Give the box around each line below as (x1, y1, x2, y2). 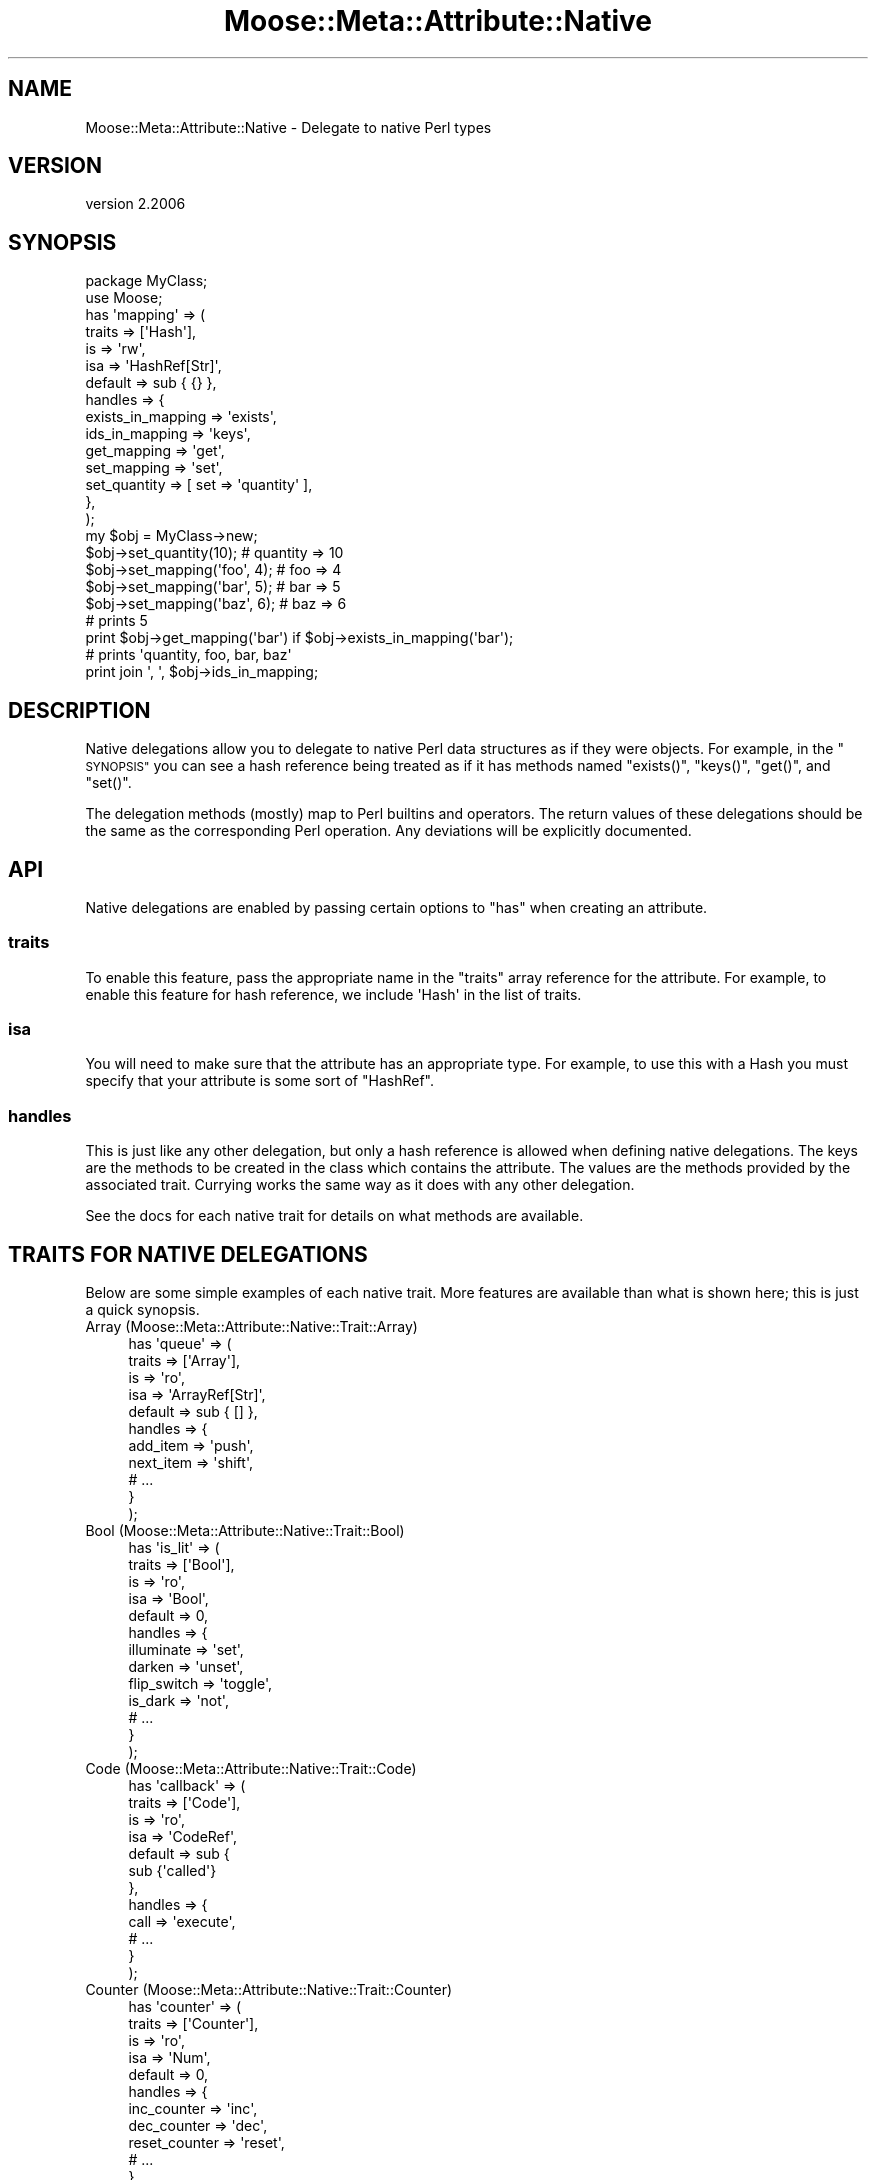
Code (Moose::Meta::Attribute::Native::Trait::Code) (85, 1760, 417, 1778)
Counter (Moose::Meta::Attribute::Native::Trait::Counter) (85, 1981, 453, 1999)
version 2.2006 (85, 195, 186, 213)
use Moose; (85, 289, 163, 307)
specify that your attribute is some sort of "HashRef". (85, 1072, 434, 1090)
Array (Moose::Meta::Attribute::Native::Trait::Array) (85, 1318, 418, 1336)
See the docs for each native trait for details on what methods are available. (85, 1207, 584, 1225)
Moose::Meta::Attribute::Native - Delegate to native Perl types (85, 118, 492, 136)
